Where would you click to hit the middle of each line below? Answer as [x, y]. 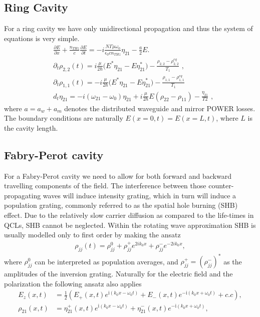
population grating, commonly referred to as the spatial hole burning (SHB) [121, 205]
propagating [23, 195]
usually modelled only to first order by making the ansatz [92, 235]
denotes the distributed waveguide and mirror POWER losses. [160, 108]
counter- [221, 186]
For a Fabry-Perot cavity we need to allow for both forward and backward [118, 176]
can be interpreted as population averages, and [106, 261]
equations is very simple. [42, 38]
